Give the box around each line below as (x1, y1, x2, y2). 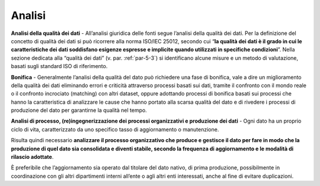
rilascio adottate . (11, 153, 54, 161)
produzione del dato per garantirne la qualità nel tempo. (11, 107, 148, 114)
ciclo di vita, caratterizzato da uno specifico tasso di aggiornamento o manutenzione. (11, 126, 219, 133)
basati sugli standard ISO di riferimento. (11, 63, 108, 70)
